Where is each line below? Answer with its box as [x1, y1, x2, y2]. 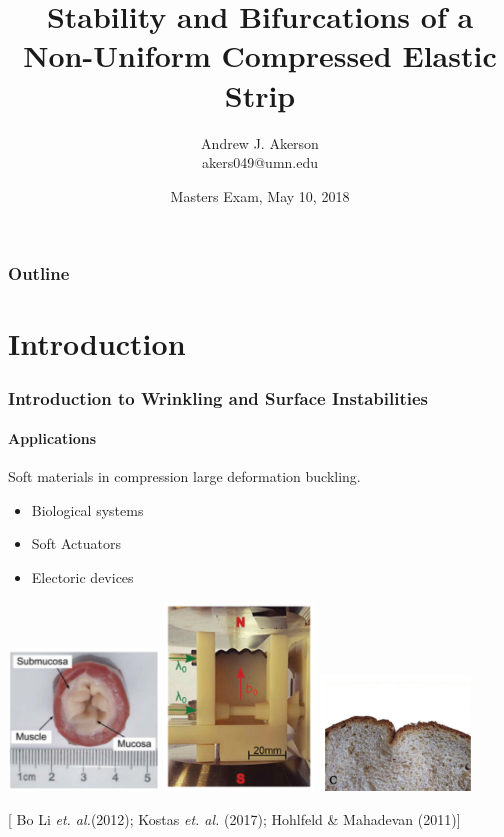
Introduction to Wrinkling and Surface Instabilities [8, 385, 429, 410]
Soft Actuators [31, 533, 121, 554]
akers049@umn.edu [201, 152, 319, 173]
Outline [8, 261, 70, 286]
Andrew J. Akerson [201, 132, 319, 153]
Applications [8, 428, 97, 449]
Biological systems [31, 499, 144, 520]
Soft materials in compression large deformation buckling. [8, 466, 361, 487]
